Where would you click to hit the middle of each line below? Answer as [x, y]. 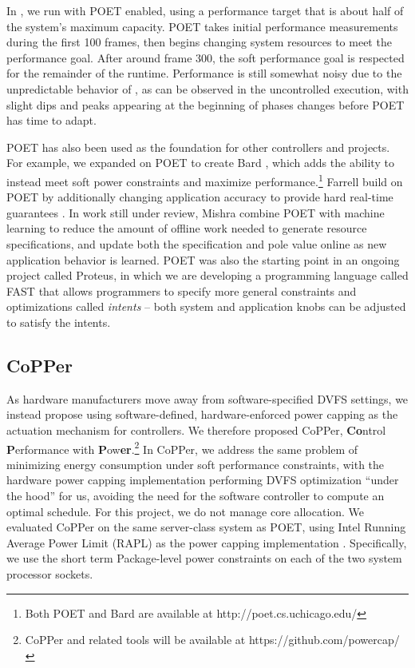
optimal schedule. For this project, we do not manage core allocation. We [186, 511]
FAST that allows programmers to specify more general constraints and [182, 290]
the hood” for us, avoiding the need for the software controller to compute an [196, 495]
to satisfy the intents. [59, 322]
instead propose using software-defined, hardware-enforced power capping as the [202, 414]
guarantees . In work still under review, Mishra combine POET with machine [196, 212]
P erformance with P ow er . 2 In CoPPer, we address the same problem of [182, 447]
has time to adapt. [51, 120]
